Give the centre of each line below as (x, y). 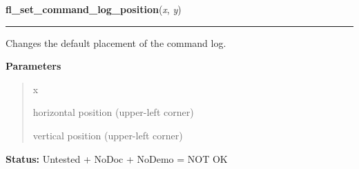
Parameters (33, 66)
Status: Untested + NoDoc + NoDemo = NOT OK (117, 158)
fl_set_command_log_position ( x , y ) (94, 9)
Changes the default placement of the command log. (116, 42)
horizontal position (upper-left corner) (113, 112)
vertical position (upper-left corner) (108, 135)
